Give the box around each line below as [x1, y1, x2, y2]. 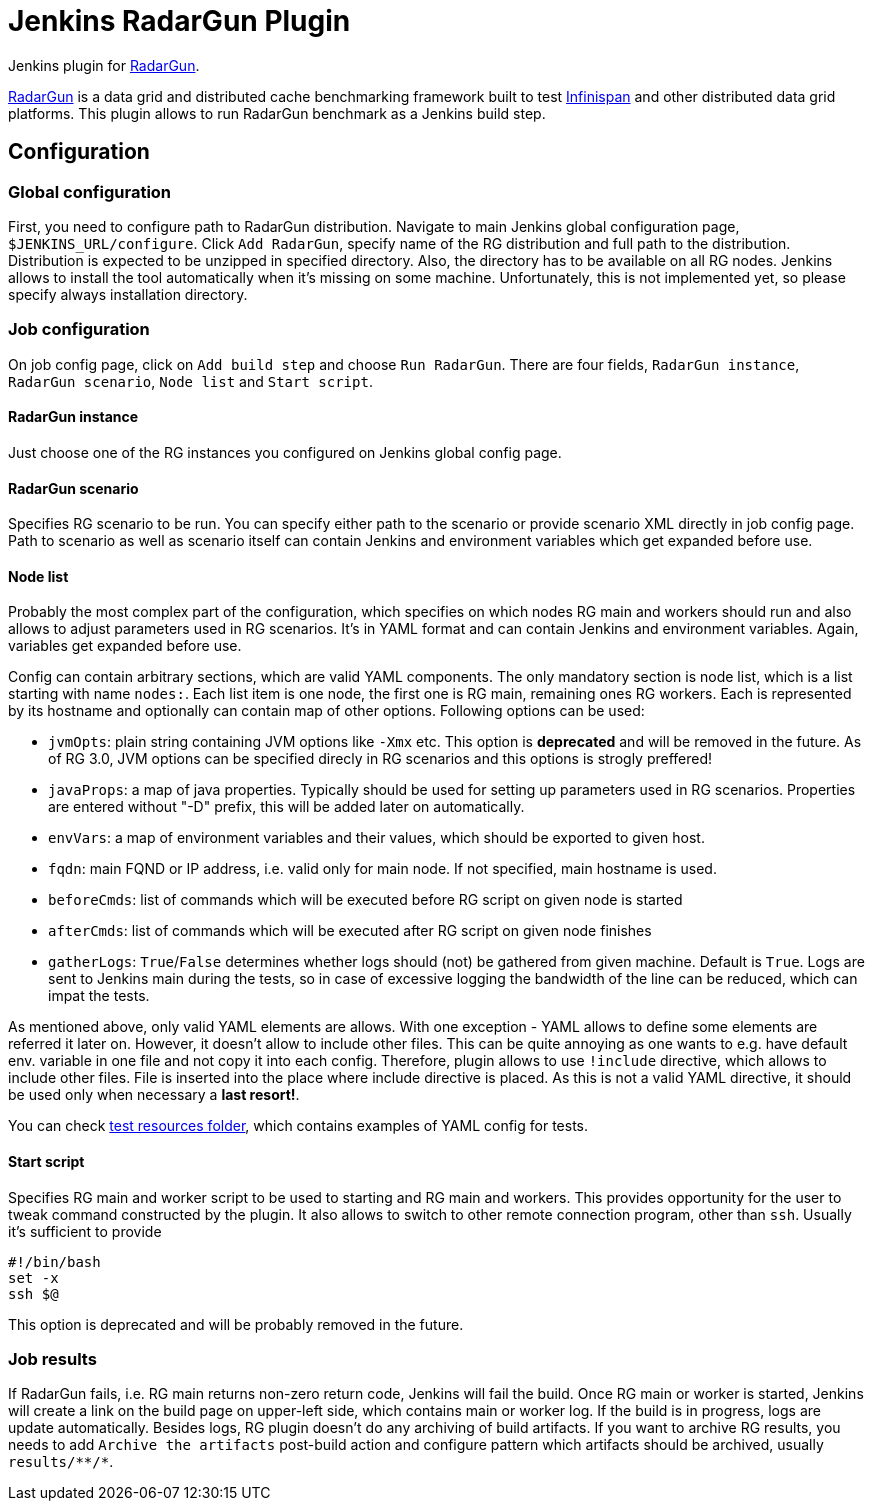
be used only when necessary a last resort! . [8, 1086, 300, 1104]
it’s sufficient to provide [8, 1222, 162, 1240]
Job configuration [8, 319, 150, 340]
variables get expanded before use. [8, 637, 242, 655]
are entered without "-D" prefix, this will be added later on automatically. [48, 798, 525, 816]
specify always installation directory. [8, 285, 248, 303]
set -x [8, 1269, 59, 1286]
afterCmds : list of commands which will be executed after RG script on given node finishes [48, 922, 652, 940]
